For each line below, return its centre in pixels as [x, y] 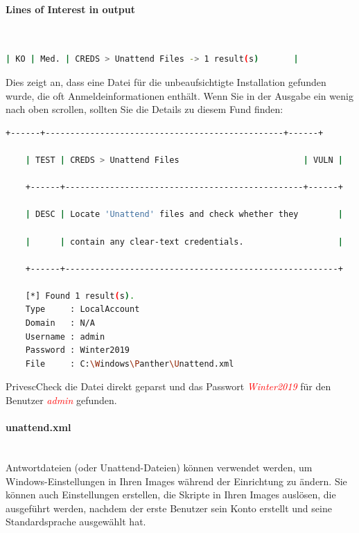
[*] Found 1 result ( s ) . [80, 296]
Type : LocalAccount [82, 309]
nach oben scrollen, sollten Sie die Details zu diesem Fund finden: [145, 109]
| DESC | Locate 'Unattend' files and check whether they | [184, 215]
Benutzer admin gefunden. [61, 400]
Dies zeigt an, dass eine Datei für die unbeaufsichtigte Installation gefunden [166, 81]
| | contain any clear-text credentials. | [184, 242]
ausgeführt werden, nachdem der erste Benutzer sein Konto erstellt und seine [169, 508]
